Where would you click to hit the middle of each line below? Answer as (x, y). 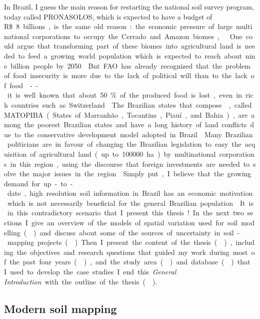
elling (12, 232)
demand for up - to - (38, 183)
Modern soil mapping (60, 308)
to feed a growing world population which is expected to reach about (130, 55)
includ (245, 242)
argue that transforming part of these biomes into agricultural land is (129, 46)
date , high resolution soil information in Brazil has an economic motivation (130, 193)
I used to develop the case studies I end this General (90, 272)
